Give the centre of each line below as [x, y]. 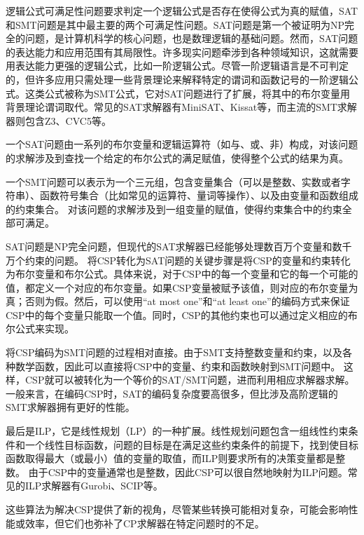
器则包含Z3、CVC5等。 [58, 120]
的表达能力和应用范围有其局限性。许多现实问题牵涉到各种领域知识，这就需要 [182, 52]
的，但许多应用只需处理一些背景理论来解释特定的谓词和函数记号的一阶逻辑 [177, 79]
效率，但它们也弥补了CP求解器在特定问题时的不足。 [145, 523]
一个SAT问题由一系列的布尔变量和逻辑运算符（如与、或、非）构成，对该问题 [182, 144]
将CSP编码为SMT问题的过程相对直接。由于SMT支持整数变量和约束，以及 [174, 352]
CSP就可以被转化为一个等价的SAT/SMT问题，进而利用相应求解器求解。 [190, 380]
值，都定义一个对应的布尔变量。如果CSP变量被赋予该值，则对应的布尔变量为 [182, 287]
